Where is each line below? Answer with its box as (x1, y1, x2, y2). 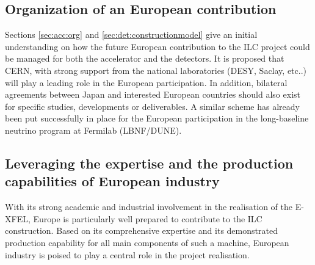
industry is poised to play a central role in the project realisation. (5, 248, 250, 261)
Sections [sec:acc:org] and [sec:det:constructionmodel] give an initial (5, 28, 258, 41)
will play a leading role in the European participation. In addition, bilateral (5, 76, 288, 89)
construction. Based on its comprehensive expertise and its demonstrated (5, 224, 278, 237)
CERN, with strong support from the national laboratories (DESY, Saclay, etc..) (5, 64, 306, 76)
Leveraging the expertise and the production (5, 153, 294, 172)
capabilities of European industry (5, 172, 220, 191)
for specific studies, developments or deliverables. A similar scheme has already (5, 100, 300, 112)
